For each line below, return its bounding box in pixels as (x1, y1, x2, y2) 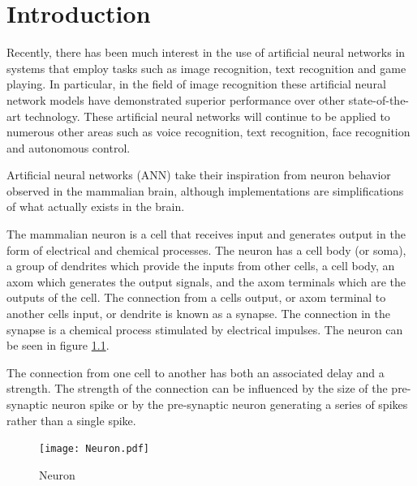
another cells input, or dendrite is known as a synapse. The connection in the (6, 305, 391, 322)
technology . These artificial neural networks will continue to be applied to (24, 107, 390, 124)
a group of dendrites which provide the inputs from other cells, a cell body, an (6, 257, 395, 274)
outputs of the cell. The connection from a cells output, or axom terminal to (6, 289, 386, 306)
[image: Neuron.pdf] (39, 443, 150, 455)
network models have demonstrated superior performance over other (6, 91, 346, 108)
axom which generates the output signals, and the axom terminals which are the (6, 273, 406, 290)
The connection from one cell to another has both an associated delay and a (6, 363, 385, 381)
